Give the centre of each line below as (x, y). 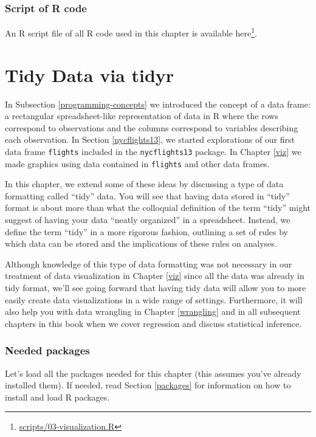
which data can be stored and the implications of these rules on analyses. (141, 243)
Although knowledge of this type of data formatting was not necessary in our (149, 263)
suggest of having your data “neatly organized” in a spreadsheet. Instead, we (148, 220)
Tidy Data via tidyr (90, 74)
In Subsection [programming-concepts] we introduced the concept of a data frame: (158, 104)
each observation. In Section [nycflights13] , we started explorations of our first (150, 139)
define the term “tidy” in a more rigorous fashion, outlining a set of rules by (147, 231)
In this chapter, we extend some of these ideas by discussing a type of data (144, 184)
